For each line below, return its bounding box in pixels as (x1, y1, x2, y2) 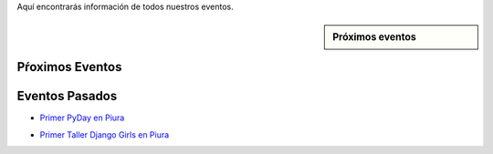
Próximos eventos (332, 31, 417, 44)
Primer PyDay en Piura (39, 112, 125, 123)
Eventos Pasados (16, 88, 118, 104)
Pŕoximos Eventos (16, 59, 122, 75)
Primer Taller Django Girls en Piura (39, 128, 170, 140)
